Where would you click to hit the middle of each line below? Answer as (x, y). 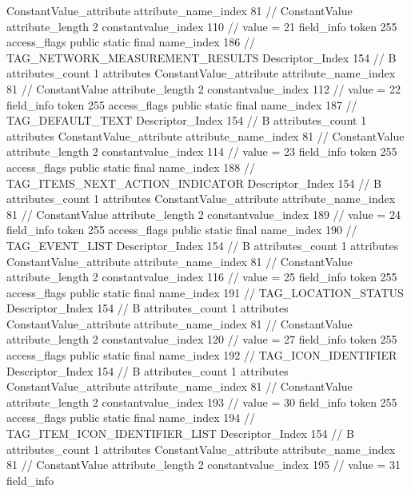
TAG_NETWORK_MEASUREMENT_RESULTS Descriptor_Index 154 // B (202, 57)
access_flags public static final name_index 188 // (131, 167)
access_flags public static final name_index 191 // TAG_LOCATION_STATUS (205, 292)
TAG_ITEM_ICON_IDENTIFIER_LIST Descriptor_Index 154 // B (180, 433)
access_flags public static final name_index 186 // (131, 42)
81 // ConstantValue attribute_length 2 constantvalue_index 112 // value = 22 (204, 88)
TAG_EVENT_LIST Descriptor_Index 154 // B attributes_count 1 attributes (203, 245)
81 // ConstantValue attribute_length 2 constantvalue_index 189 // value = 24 (204, 214)
